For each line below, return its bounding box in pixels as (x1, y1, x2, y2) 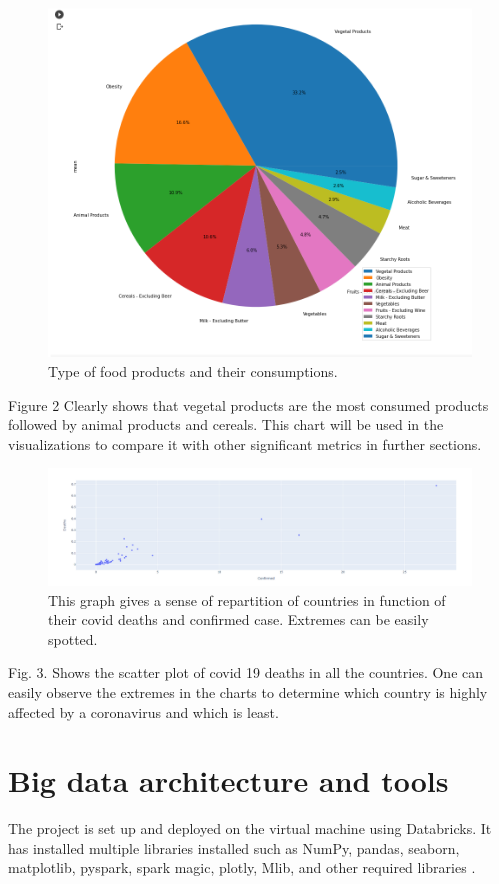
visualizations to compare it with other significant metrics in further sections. (8, 433, 482, 454)
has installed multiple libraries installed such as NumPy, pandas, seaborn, (8, 837, 460, 858)
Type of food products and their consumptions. (48, 361, 338, 382)
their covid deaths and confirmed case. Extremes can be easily (48, 609, 429, 630)
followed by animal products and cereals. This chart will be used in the (8, 414, 444, 435)
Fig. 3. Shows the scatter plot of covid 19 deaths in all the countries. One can (8, 662, 484, 683)
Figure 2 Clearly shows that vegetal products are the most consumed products (8, 394, 489, 415)
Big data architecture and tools (8, 760, 449, 801)
